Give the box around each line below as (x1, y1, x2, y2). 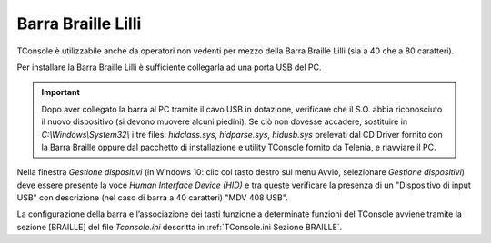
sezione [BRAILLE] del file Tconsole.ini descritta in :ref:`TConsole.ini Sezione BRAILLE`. (16, 221, 343, 232)
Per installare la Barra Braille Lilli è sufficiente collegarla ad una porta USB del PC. (16, 62, 322, 73)
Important (41, 87, 81, 98)
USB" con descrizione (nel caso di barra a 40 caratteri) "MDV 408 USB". (16, 192, 288, 203)
